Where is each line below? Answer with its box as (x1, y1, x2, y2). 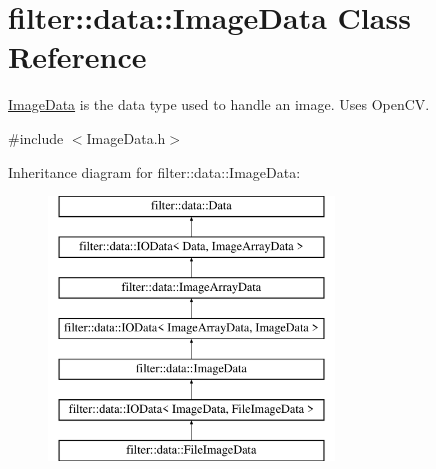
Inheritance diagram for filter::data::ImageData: (8, 161, 301, 182)
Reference (8, 36, 147, 77)
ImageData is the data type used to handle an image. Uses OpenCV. (8, 94, 430, 115)
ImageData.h (86, 127, 166, 148)
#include (8, 127, 64, 148)
